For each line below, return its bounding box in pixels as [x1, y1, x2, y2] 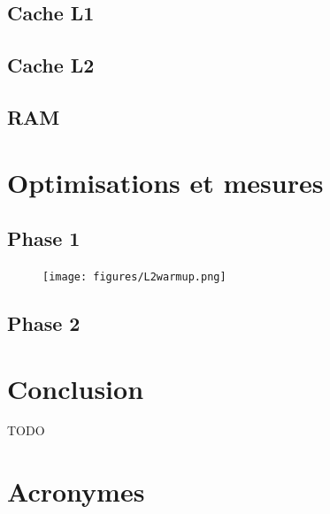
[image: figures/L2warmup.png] [42, 270, 226, 283]
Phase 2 [7, 309, 81, 336]
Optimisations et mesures [7, 164, 324, 200]
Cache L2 [7, 51, 95, 79]
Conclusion [7, 370, 144, 406]
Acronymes [7, 473, 145, 510]
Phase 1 [7, 225, 81, 252]
